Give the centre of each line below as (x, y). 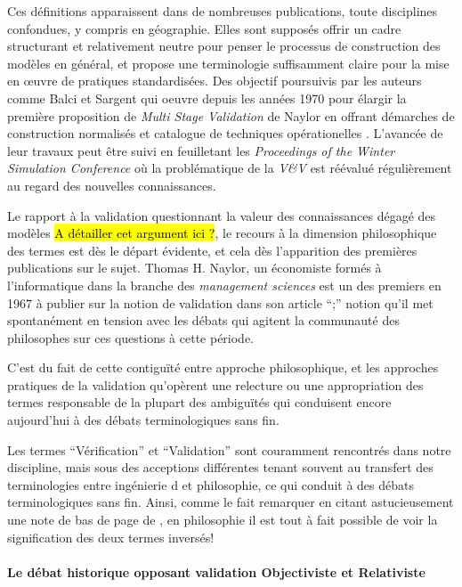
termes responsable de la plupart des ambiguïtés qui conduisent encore (199, 402)
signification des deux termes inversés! (111, 537)
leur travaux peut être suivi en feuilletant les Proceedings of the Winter (201, 150)
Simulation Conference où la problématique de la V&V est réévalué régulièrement (230, 168)
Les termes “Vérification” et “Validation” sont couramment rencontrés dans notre (229, 449)
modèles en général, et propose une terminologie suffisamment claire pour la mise (228, 63)
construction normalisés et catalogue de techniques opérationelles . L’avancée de (225, 133)
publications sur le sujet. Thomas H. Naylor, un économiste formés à (195, 268)
